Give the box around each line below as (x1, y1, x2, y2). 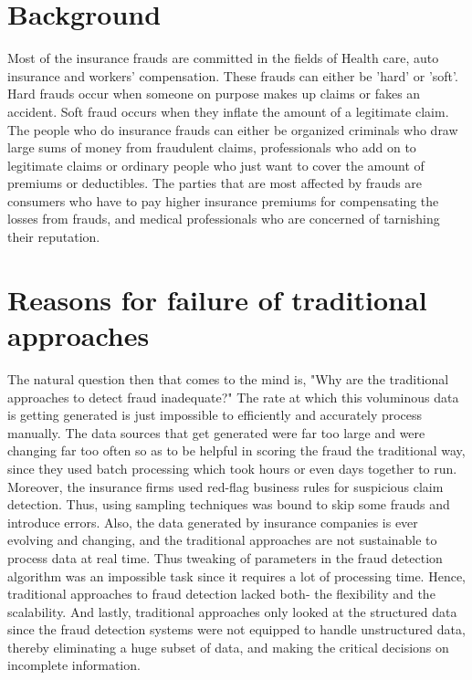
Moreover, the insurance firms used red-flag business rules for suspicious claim (7, 476, 444, 496)
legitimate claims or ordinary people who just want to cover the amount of (7, 155, 425, 174)
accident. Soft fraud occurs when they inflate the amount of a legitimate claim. (7, 101, 449, 120)
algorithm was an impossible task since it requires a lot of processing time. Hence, (7, 566, 466, 585)
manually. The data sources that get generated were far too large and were (7, 423, 425, 442)
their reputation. (7, 227, 100, 246)
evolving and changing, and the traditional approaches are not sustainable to (7, 530, 437, 549)
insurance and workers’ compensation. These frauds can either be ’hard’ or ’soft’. (7, 66, 458, 85)
